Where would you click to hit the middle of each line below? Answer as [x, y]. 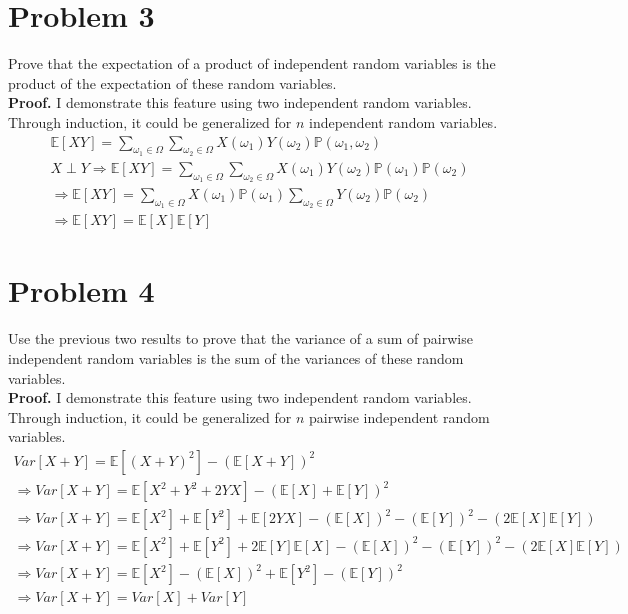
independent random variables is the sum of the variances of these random [236, 357]
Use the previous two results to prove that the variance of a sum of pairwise [240, 338]
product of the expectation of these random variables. [172, 82]
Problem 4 [81, 290]
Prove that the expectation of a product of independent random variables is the [252, 63]
